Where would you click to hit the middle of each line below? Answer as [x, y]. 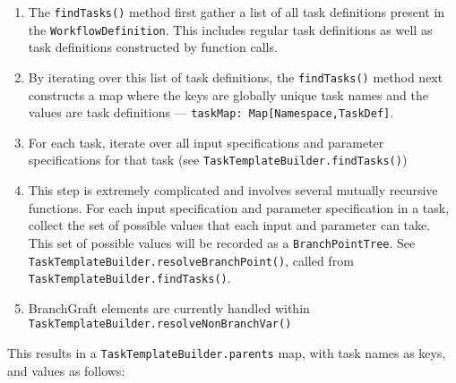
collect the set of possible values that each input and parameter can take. [229, 225]
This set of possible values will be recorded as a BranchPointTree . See [222, 242]
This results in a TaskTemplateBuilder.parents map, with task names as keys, [227, 353]
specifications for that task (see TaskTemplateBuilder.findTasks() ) [218, 160]
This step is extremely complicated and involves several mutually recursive [233, 190]
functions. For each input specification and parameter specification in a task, [239, 207]
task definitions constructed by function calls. [153, 47]
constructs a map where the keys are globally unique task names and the [228, 94]
